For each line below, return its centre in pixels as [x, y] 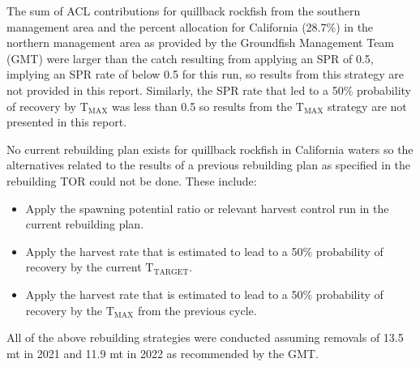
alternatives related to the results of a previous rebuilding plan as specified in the [209, 165]
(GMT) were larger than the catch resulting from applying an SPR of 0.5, [190, 58]
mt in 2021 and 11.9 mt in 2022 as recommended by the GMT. [163, 353]
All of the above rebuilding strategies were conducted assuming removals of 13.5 [205, 337]
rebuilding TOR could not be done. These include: [132, 180]
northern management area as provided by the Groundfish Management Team [201, 43]
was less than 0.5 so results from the [202, 106]
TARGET [171, 272]
